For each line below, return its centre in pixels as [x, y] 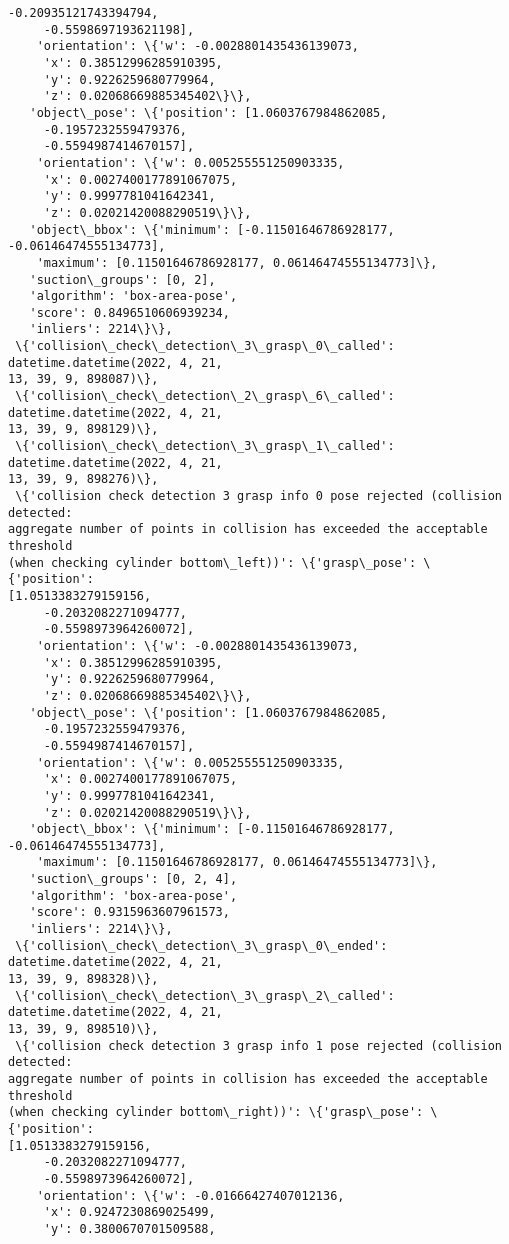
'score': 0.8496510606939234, [129, 312]
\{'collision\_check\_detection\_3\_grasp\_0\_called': [205, 346]
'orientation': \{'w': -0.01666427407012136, [190, 1195]
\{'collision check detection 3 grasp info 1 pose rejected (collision [258, 1045]
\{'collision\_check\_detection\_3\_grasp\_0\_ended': [201, 945]
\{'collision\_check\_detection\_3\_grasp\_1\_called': [205, 446]
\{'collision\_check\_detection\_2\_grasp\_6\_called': [205, 396]
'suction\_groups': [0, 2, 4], [133, 879]
